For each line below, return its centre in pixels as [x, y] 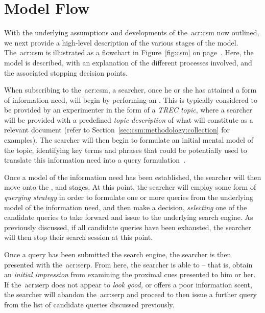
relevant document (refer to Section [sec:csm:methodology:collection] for [117, 130]
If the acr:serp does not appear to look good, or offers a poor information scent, [128, 284]
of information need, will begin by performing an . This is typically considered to [131, 99]
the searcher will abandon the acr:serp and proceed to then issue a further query [130, 294]
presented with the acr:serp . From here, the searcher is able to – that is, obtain [128, 264]
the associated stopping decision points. [66, 72]
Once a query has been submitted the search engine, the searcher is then [118, 254]
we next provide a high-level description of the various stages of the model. [121, 42]
